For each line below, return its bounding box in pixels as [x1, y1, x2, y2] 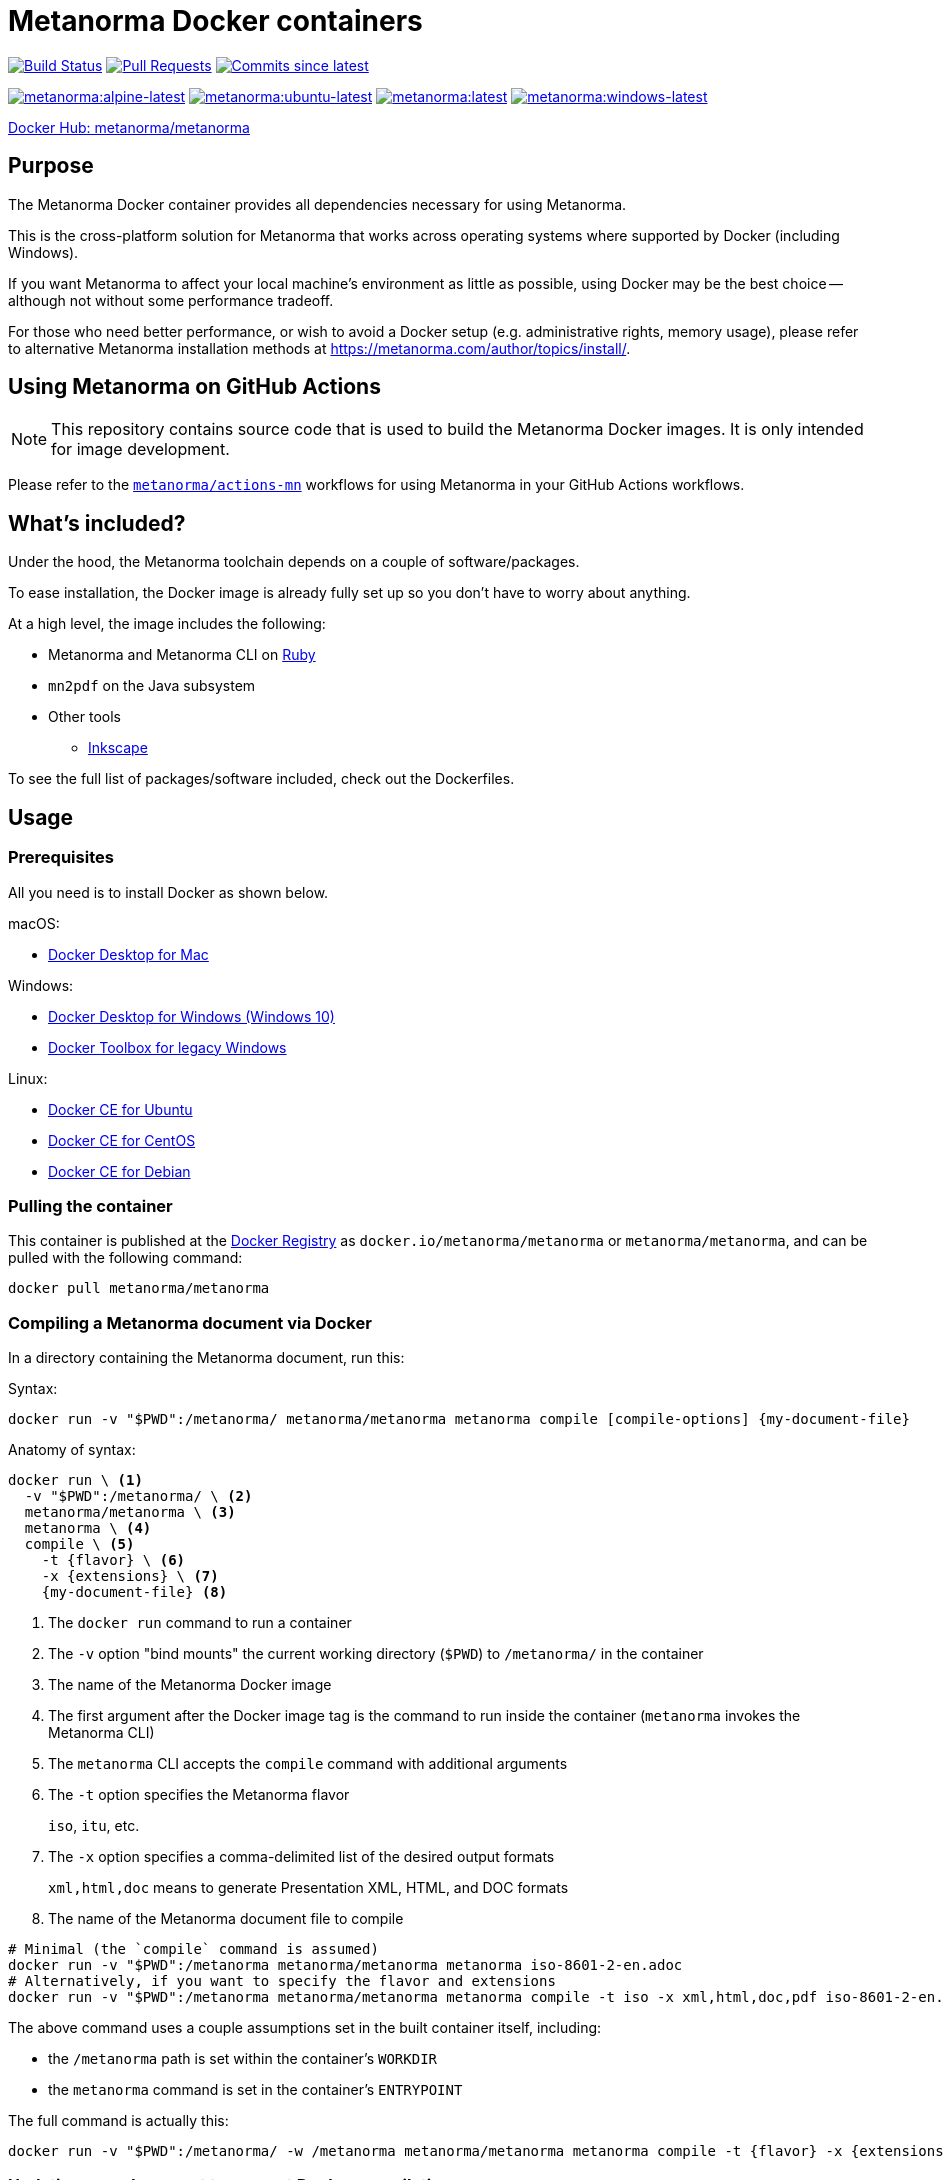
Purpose [8, 153, 94, 179]
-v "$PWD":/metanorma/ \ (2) [24, 1488, 253, 1504]
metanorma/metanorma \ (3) [24, 1504, 236, 1520]
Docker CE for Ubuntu [48, 1100, 193, 1118]
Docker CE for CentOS [48, 1131, 196, 1149]
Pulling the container [8, 1195, 173, 1216]
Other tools [48, 708, 121, 726]
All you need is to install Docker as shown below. [8, 883, 329, 901]
